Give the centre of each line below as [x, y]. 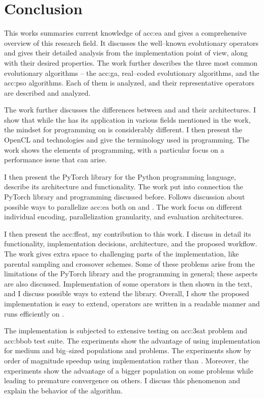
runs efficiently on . [34, 313]
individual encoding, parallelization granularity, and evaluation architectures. [124, 217]
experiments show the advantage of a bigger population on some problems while [129, 370]
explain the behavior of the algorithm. [64, 390]
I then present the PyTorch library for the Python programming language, [120, 176]
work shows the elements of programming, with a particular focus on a [114, 149]
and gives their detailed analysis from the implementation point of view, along [126, 53]
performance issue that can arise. [55, 160]
